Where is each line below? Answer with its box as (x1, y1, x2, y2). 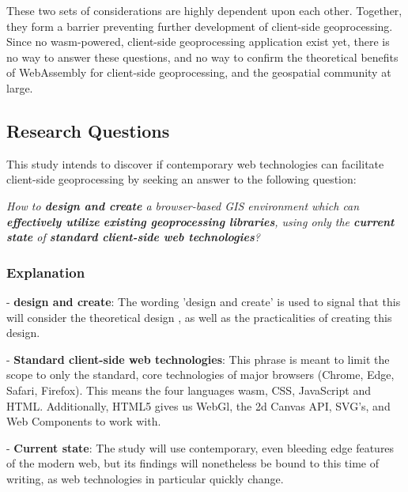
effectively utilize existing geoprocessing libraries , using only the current (6, 213, 395, 229)
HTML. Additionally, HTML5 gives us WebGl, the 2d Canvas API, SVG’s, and (6, 397, 391, 414)
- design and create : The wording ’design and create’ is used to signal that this (6, 293, 401, 309)
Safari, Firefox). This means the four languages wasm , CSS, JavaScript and (6, 381, 371, 398)
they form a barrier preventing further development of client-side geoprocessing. (6, 17, 393, 34)
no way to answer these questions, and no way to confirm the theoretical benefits (6, 48, 399, 65)
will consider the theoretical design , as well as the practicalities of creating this (6, 308, 392, 325)
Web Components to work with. (6, 413, 161, 430)
